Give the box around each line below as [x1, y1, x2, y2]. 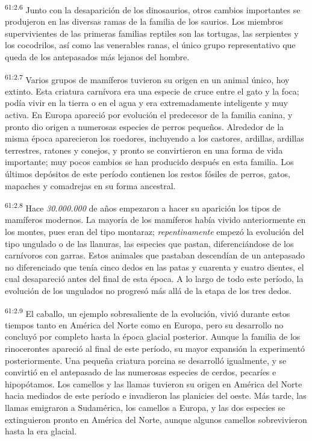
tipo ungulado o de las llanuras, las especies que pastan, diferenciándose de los [5, 237, 294, 249]
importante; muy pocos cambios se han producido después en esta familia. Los [5, 155, 294, 168]
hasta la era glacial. [5, 425, 77, 437]
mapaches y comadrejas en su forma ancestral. [5, 179, 176, 192]
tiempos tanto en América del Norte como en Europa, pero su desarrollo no [5, 318, 284, 331]
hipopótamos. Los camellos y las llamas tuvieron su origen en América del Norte [5, 377, 302, 390]
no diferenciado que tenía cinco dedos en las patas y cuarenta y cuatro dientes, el [5, 260, 304, 273]
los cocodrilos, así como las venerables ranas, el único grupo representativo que [5, 39, 296, 51]
